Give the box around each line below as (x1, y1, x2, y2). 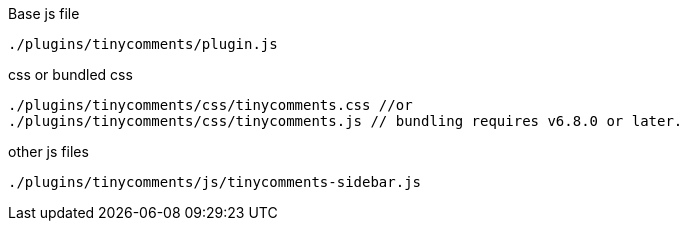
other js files (8, 143, 89, 160)
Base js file (8, 5, 80, 22)
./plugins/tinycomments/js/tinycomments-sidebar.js (8, 174, 422, 190)
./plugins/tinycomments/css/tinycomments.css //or (8, 97, 413, 113)
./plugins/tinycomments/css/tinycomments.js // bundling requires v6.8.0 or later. (8, 113, 683, 129)
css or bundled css (8, 66, 133, 83)
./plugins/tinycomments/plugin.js (8, 36, 278, 52)
